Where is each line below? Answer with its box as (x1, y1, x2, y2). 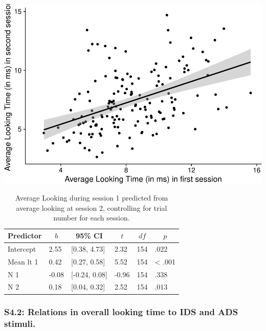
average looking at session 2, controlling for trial (16, 202, 167, 213)
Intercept (8, 243, 36, 254)
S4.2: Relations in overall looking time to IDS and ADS (4, 305, 238, 318)
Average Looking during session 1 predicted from (15, 192, 168, 203)
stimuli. (4, 317, 36, 330)
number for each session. (53, 212, 130, 223)
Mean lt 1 (8, 256, 38, 267)
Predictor (8, 230, 42, 241)
